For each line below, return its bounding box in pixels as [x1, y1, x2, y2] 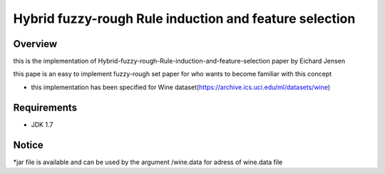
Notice [13, 139, 44, 151]
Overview [13, 38, 58, 50]
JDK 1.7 [31, 120, 53, 128]
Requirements [13, 101, 78, 113]
